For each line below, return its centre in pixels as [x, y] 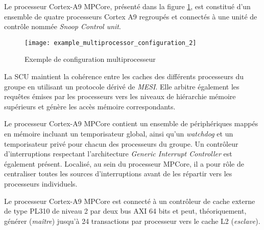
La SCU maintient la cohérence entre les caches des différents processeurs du [124, 76]
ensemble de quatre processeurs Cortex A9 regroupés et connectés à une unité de [131, 16]
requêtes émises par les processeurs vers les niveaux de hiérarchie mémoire [120, 96]
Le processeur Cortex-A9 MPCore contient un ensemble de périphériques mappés [131, 123]
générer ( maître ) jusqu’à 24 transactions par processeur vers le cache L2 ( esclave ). [132, 221]
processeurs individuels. [41, 183]
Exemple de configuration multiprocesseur [90, 59]
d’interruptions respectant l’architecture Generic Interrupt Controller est [118, 154]
